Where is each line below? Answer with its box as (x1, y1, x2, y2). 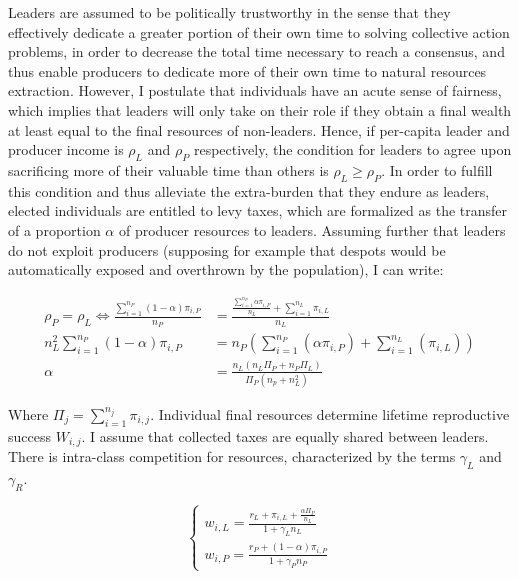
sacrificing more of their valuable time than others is (8, 159, 329, 180)
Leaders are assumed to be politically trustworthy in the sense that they (8, 2, 451, 22)
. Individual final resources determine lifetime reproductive (150, 403, 510, 424)
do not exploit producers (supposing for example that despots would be (8, 239, 446, 260)
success (8, 425, 51, 446)
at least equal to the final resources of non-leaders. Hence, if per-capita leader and (8, 119, 510, 140)
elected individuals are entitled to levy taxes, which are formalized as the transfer (8, 200, 508, 221)
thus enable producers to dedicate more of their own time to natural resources (8, 60, 487, 81)
